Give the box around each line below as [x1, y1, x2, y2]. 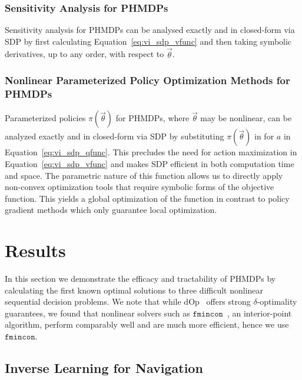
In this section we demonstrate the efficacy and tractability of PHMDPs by [5, 272, 276, 285]
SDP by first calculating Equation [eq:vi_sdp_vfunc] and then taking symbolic [5, 35, 292, 47]
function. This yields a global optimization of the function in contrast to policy [5, 192, 290, 204]
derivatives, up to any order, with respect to [5, 48, 164, 60]
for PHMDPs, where [115, 112, 190, 124]
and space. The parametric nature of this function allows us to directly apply [5, 169, 283, 181]
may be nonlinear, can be [200, 112, 292, 124]
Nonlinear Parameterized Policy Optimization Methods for [5, 73, 290, 88]
